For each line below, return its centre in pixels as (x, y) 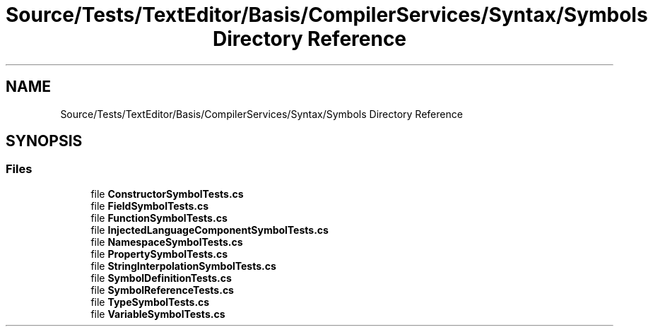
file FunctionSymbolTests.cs (159, 218)
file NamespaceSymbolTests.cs (167, 242)
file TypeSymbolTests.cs (150, 302)
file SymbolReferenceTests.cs (162, 290)
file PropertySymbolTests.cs (159, 254)
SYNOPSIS (44, 141)
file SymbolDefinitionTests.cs (161, 278)
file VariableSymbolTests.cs (158, 314)
